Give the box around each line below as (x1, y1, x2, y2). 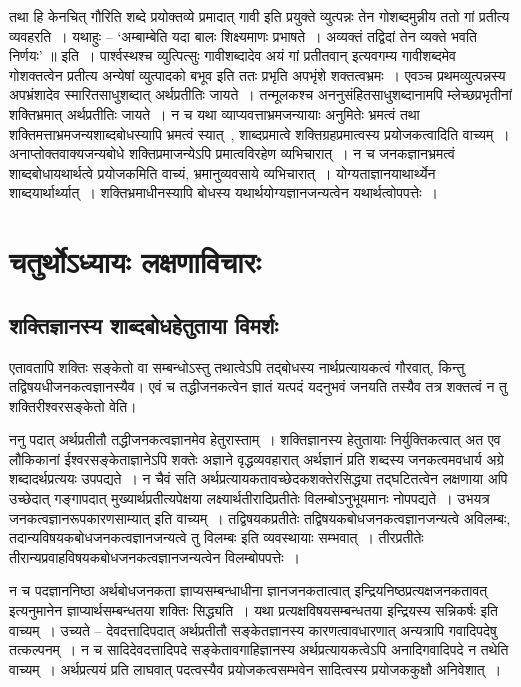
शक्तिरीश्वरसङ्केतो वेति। (9, 395, 137, 416)
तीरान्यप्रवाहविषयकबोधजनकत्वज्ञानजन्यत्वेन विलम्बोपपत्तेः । (9, 546, 301, 567)
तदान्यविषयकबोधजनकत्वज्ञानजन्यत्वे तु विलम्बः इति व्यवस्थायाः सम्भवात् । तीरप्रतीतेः (9, 527, 424, 548)
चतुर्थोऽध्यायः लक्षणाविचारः (9, 241, 261, 282)
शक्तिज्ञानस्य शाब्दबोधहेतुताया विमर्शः (9, 309, 278, 340)
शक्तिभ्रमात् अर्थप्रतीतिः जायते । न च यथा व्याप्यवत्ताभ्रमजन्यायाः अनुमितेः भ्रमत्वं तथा (9, 103, 420, 124)
